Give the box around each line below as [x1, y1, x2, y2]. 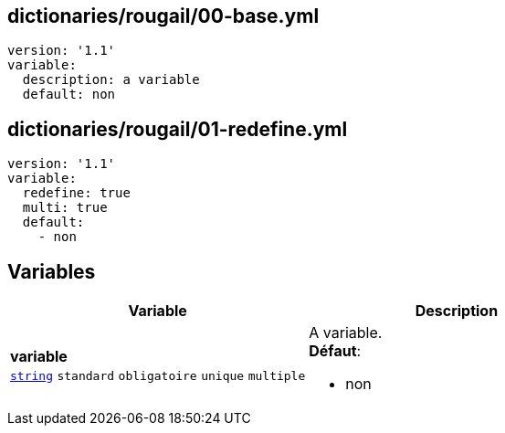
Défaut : [309, 342, 362, 361]
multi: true [22, 200, 108, 216]
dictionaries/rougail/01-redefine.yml [7, 117, 348, 141]
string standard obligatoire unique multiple [10, 369, 306, 384]
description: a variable [22, 72, 200, 88]
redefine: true [22, 185, 131, 201]
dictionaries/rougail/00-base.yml [7, 5, 320, 27]
